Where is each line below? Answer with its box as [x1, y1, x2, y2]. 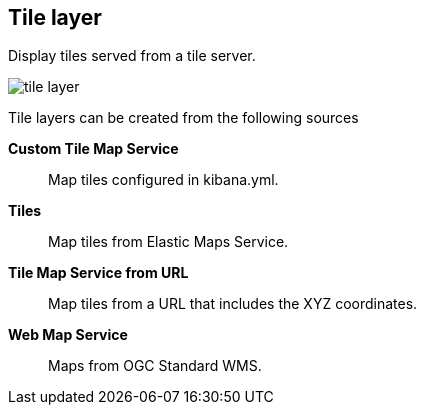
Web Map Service [8, 326, 128, 344]
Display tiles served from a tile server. [8, 47, 256, 65]
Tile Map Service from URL [8, 264, 189, 282]
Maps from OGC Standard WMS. [48, 357, 262, 375]
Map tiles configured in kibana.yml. [48, 171, 279, 189]
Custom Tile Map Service [8, 140, 179, 158]
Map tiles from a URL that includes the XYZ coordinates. [48, 295, 418, 313]
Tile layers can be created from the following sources [8, 109, 359, 127]
